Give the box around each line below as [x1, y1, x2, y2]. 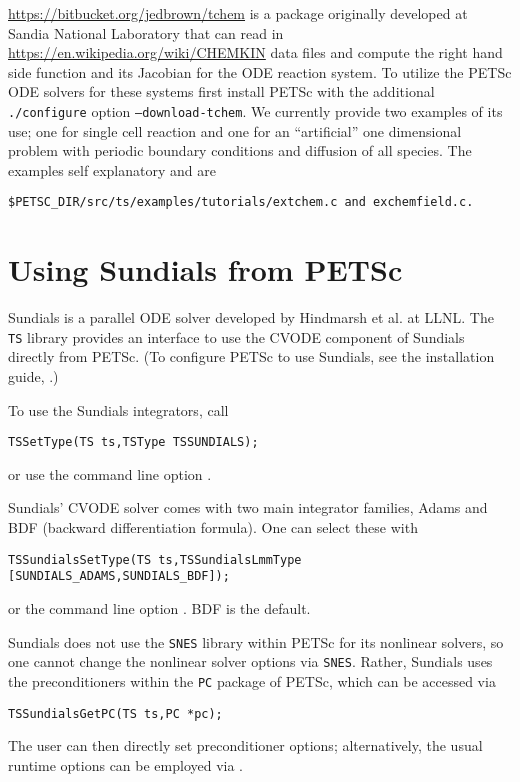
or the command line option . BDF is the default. [8, 597, 311, 618]
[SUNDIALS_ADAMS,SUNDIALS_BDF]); [8, 569, 230, 584]
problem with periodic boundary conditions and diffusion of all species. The [8, 140, 472, 161]
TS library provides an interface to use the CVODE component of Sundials [8, 326, 465, 347]
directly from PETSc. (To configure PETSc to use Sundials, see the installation [8, 346, 495, 367]
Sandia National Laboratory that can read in [8, 22, 284, 43]
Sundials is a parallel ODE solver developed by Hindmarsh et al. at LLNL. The [8, 307, 494, 328]
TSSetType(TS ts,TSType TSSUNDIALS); [8, 435, 259, 450]
